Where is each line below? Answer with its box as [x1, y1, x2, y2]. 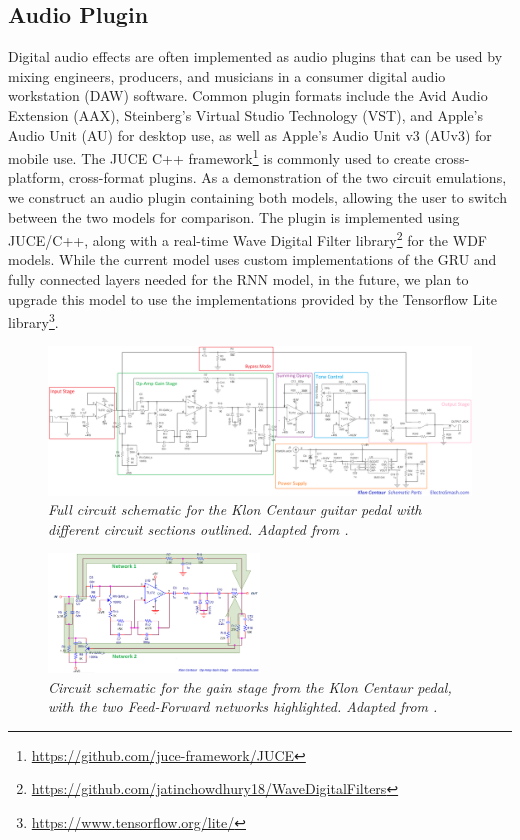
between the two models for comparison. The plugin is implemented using [8, 206, 460, 227]
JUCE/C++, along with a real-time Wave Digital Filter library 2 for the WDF [8, 227, 487, 250]
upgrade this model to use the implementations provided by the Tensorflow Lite [8, 288, 498, 309]
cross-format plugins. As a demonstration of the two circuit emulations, [69, 167, 507, 188]
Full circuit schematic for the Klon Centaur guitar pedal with [48, 499, 422, 520]
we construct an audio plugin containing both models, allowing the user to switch [8, 187, 507, 208]
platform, [8, 167, 65, 188]
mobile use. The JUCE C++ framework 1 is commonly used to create [8, 145, 431, 168]
